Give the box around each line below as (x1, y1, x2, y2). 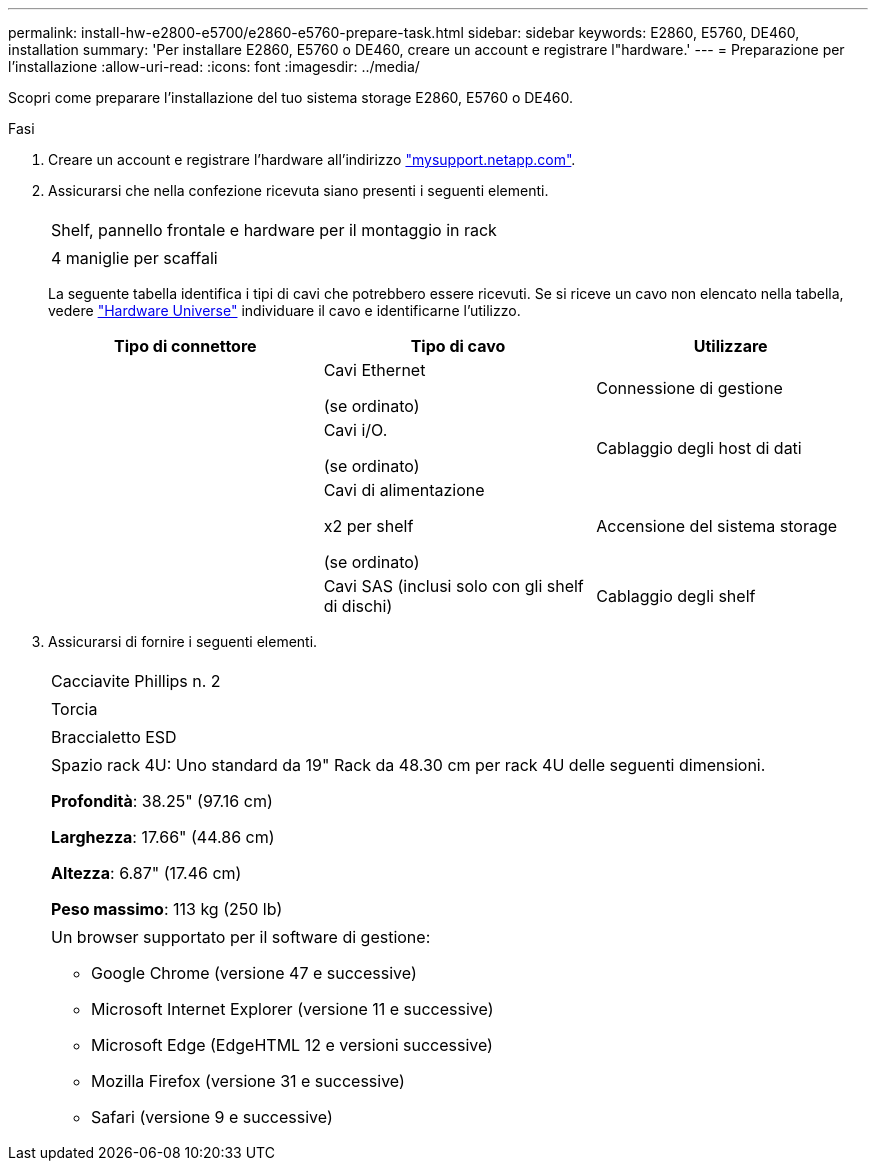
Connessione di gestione (596, 378, 783, 398)
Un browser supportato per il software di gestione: (51, 927, 431, 947)
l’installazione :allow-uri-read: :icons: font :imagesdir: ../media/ (8, 58, 420, 75)
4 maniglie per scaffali (51, 248, 218, 268)
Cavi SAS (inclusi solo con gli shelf (323, 576, 584, 596)
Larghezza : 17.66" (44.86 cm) (51, 827, 275, 847)
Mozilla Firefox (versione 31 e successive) (91, 1071, 405, 1091)
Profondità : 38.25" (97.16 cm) (51, 791, 273, 811)
